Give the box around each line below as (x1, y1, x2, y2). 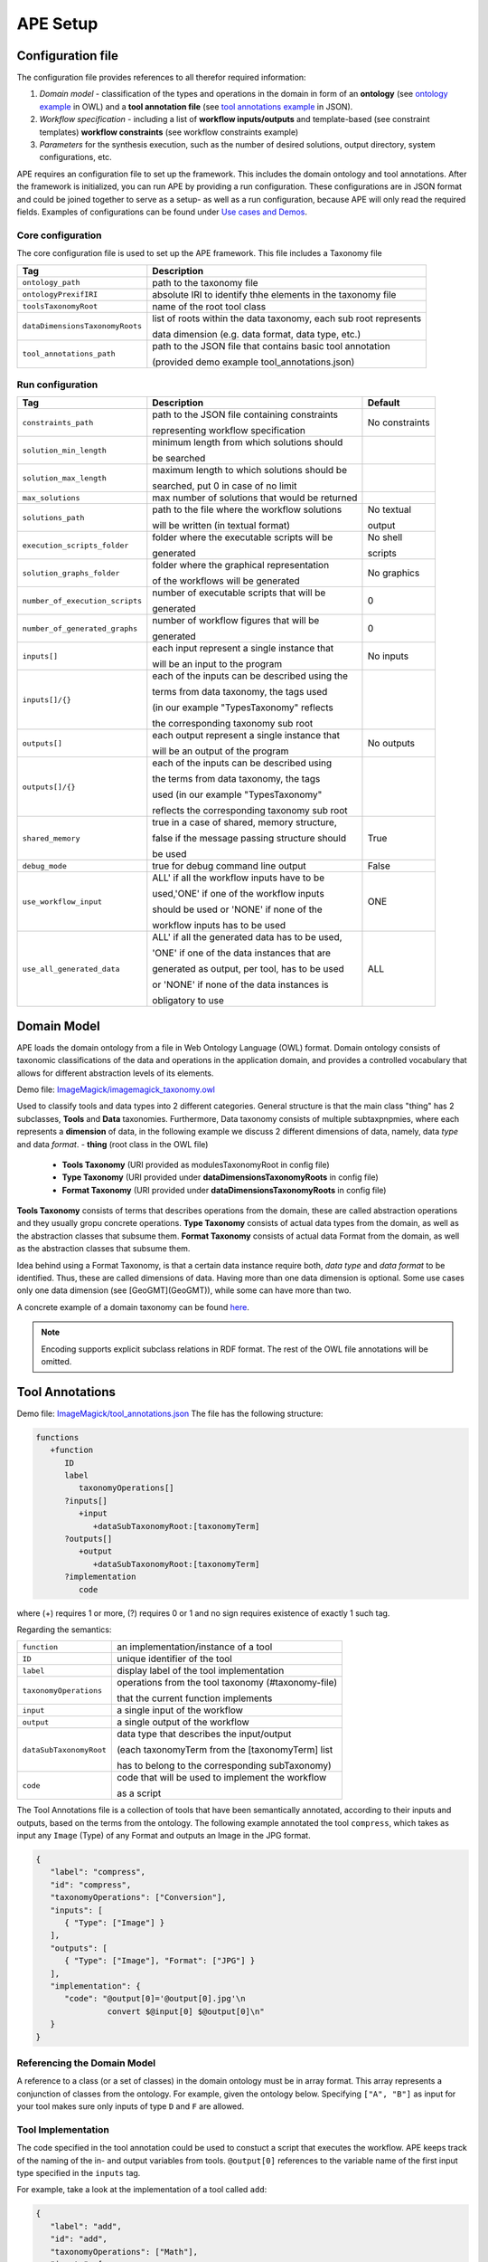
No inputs (367, 650, 409, 662)
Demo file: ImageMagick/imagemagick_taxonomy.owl (16, 1084, 216, 1095)
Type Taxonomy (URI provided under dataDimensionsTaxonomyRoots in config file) (61, 1172, 379, 1183)
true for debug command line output (152, 860, 306, 872)
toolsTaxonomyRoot (22, 301, 99, 311)
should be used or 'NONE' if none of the (152, 903, 323, 916)
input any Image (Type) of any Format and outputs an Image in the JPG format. (16, 1830, 311, 1841)
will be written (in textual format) (152, 519, 291, 532)
